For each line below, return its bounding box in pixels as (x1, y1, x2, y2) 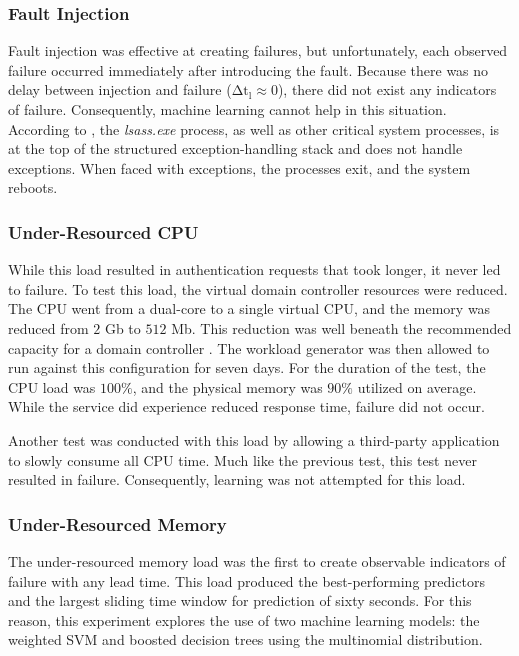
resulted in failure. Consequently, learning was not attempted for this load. (8, 469, 466, 490)
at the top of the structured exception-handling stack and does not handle (8, 138, 463, 159)
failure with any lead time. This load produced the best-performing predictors (8, 570, 485, 591)
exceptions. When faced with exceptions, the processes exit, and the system (8, 157, 471, 178)
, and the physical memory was (132, 376, 323, 397)
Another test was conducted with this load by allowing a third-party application (8, 429, 500, 450)
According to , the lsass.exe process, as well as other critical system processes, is (8, 118, 500, 139)
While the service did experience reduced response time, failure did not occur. (8, 396, 485, 417)
